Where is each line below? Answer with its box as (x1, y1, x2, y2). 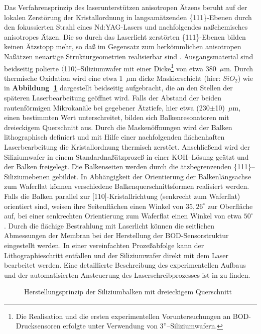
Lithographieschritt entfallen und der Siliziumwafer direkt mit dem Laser (4, 250, 228, 260)
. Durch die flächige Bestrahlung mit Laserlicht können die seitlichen (4, 220, 214, 231)
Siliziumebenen (4, 171, 50, 181)
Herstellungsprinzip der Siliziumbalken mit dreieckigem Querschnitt (24, 286, 232, 297)
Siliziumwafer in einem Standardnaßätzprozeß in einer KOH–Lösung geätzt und (4, 151, 249, 162)
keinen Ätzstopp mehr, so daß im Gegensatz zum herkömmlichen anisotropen (4, 41, 241, 52)
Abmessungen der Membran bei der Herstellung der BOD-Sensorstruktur (4, 230, 229, 241)
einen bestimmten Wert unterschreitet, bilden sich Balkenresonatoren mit (4, 112, 229, 123)
